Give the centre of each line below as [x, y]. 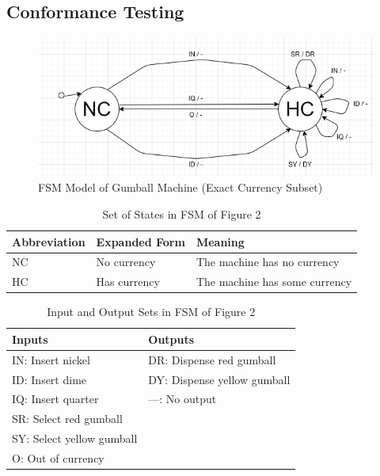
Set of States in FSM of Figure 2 [182, 213]
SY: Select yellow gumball [75, 438]
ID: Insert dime [49, 379]
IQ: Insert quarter [55, 399]
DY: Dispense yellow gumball [219, 379]
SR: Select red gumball [67, 419]
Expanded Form [141, 241]
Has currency [128, 282]
